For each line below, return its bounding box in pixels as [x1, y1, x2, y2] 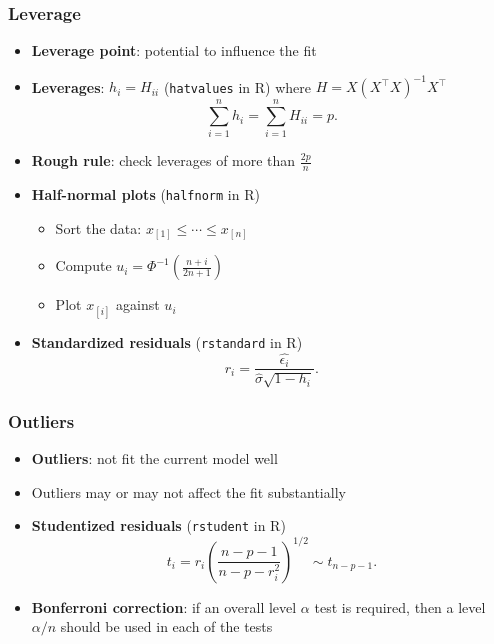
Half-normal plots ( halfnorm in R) [31, 184, 260, 205]
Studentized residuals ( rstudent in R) [31, 515, 286, 536]
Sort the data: [55, 217, 142, 238]
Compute [55, 255, 112, 276]
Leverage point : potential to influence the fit [31, 40, 317, 61]
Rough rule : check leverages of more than [31, 150, 296, 171]
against [116, 294, 160, 315]
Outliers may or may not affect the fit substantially [31, 481, 346, 502]
